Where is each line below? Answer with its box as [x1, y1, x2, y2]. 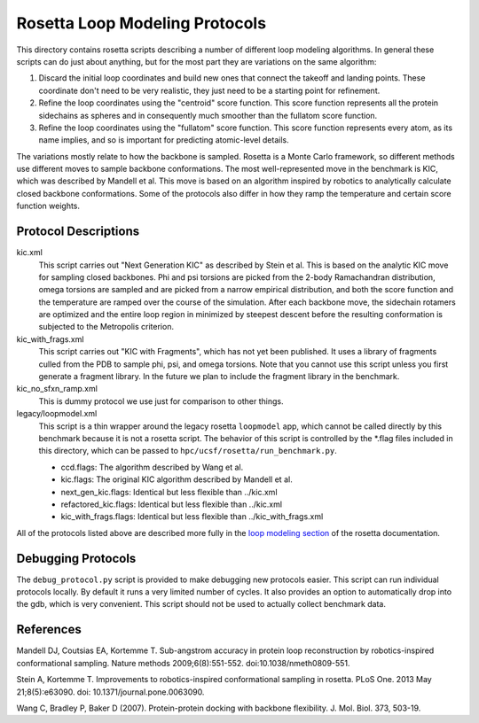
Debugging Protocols [16, 550, 137, 566]
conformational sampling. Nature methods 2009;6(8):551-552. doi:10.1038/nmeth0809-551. [16, 657, 350, 668]
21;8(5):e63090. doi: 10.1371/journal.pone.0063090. [16, 687, 205, 697]
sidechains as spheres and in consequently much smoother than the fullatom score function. [38, 110, 378, 120]
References [16, 622, 82, 637]
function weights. [16, 200, 80, 212]
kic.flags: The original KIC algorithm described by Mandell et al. [60, 474, 293, 485]
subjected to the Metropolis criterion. [38, 322, 175, 332]
